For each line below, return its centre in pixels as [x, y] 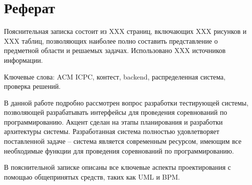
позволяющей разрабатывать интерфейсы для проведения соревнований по [116, 112]
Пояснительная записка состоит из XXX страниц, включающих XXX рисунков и [125, 31]
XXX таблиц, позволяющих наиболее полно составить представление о [111, 40]
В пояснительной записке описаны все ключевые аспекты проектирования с [118, 167]
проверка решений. [32, 86]
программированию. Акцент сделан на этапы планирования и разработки [113, 121]
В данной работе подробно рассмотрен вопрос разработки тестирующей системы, [126, 102]
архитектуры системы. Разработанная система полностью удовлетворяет [112, 131]
